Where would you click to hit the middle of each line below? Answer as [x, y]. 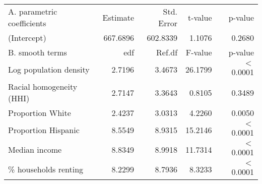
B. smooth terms [38, 52]
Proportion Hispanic [44, 130]
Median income [35, 149]
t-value [200, 17]
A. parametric [33, 11]
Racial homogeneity [43, 86]
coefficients [27, 23]
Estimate [118, 17]
